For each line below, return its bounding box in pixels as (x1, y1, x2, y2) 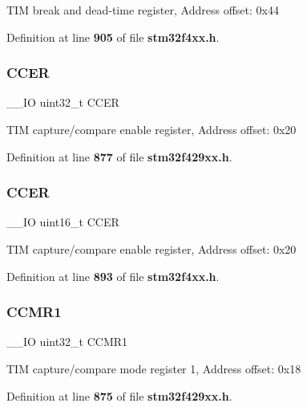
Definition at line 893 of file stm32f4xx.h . (6, 267, 220, 284)
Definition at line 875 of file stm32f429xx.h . (6, 387, 232, 404)
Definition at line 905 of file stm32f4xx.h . (6, 28, 220, 45)
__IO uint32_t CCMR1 (6, 333, 128, 350)
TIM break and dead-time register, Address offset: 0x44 (6, 2, 279, 18)
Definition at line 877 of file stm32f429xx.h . (6, 148, 232, 165)
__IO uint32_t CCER (6, 94, 119, 111)
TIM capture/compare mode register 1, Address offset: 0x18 (6, 360, 301, 376)
